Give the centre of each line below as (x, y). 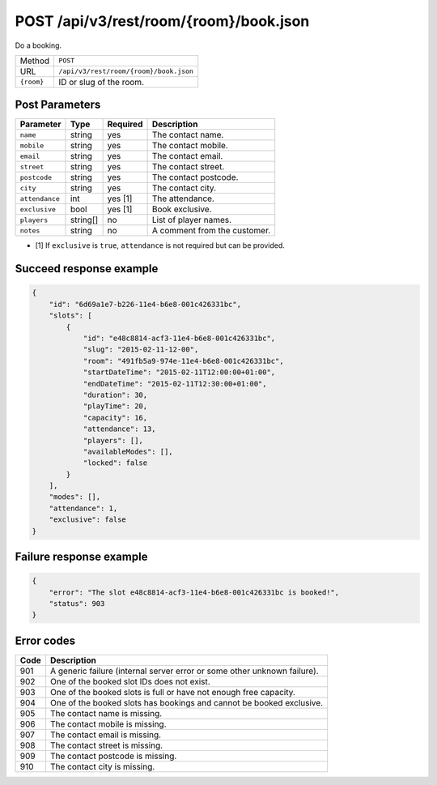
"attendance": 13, (120, 429)
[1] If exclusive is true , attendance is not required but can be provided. (160, 245)
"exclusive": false (88, 520)
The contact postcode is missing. (113, 756)
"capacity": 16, (115, 418)
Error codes (45, 640)
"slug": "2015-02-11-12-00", (141, 350)
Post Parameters (58, 105)
